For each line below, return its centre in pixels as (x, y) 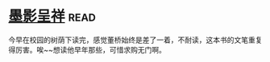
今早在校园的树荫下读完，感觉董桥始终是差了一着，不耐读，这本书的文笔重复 (135, 40)
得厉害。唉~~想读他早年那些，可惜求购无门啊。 (87, 49)
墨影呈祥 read (52, 16)
